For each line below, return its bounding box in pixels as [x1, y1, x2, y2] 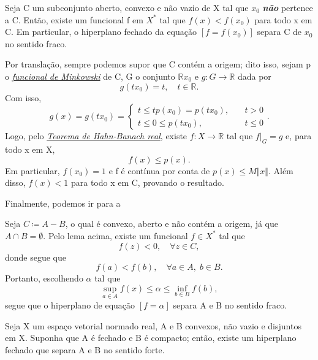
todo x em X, [5, 142, 55, 155]
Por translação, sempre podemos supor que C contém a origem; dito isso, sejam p [5, 58, 311, 71]
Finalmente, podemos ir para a [5, 196, 121, 209]
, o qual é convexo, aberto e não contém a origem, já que [65, 217, 278, 230]
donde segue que [5, 250, 67, 263]
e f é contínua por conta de [108, 164, 210, 177]
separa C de [257, 25, 302, 38]
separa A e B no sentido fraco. [173, 298, 287, 311]
